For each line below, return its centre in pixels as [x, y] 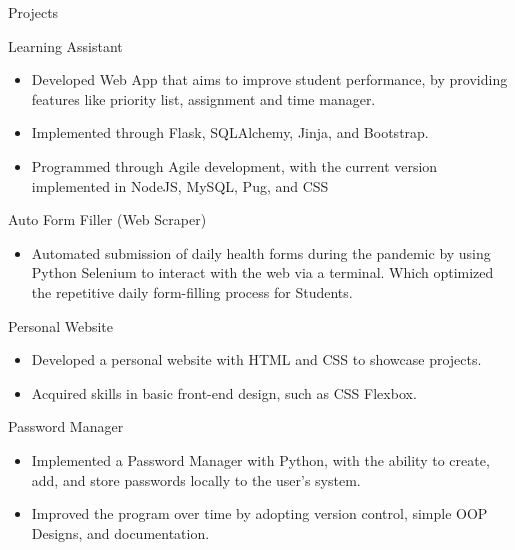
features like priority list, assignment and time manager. [203, 98]
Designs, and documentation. [120, 532]
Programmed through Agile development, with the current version [234, 165]
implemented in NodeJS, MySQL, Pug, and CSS [180, 185]
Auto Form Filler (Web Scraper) [107, 219]
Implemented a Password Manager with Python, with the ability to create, [260, 459]
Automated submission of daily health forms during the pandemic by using [261, 252]
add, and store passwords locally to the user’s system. [196, 479]
